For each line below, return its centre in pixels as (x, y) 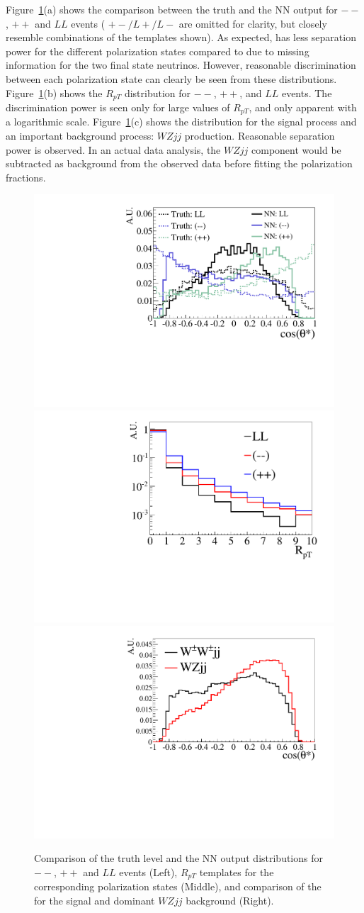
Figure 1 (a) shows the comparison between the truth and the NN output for (172, 9)
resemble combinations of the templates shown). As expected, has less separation (181, 37)
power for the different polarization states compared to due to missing (158, 51)
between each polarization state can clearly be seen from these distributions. (171, 78)
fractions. (26, 177)
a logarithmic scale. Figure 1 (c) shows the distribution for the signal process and (181, 122)
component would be (296, 149)
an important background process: (80, 136)
